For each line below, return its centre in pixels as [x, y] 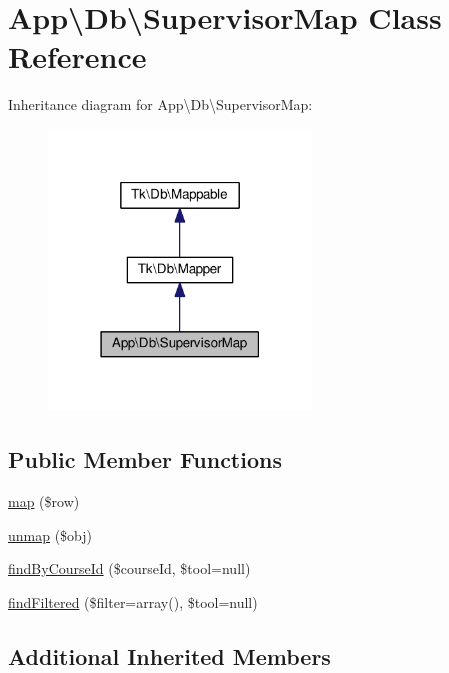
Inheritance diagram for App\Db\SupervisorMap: [160, 104]
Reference [77, 56]
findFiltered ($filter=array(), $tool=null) [133, 602]
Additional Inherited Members [169, 656]
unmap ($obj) [50, 534]
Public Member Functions [145, 459]
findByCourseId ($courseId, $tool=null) [129, 568]
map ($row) [44, 501]
